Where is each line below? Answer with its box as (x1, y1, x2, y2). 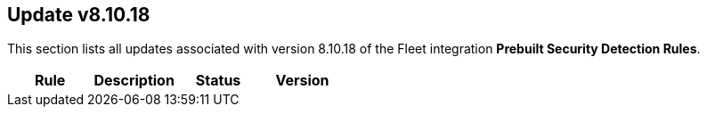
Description (93, 71, 175, 90)
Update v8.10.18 (7, 4, 150, 26)
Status (195, 71, 241, 90)
